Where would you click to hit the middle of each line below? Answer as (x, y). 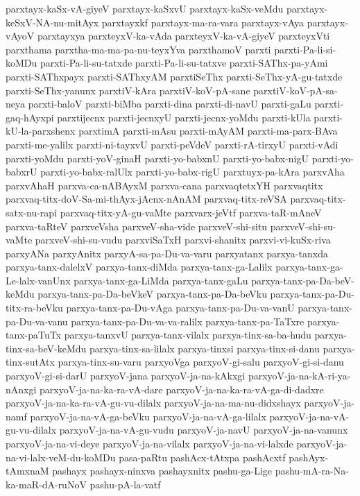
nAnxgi (21, 389)
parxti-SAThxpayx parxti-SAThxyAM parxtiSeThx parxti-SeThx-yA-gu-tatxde (174, 76)
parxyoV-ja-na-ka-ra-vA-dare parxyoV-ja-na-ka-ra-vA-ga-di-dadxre (182, 389)
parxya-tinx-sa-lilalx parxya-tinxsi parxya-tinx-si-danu (205, 348)
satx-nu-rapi (32, 212)
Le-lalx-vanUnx (38, 280)
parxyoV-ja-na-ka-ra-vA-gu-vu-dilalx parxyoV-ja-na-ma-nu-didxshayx (153, 403)
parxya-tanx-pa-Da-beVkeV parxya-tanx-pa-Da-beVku (152, 294)
